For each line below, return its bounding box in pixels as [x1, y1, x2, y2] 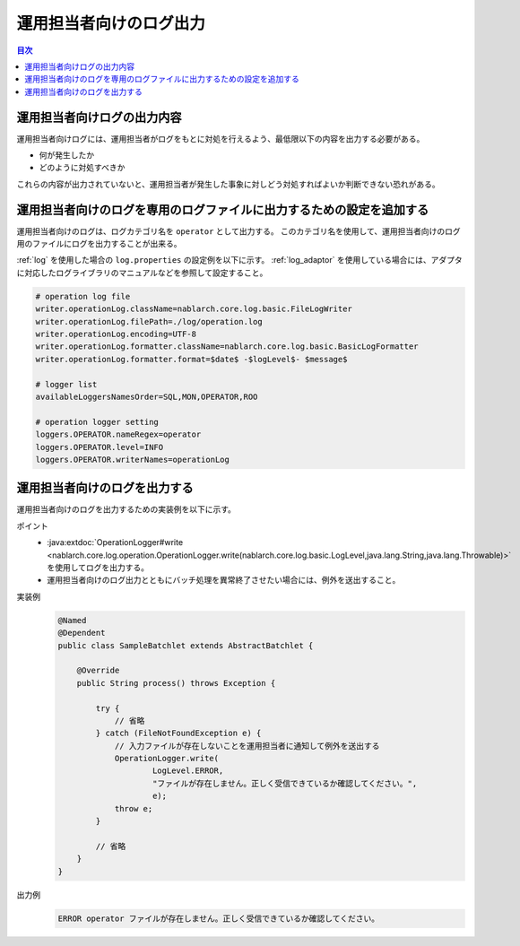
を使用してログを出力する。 [47, 562, 150, 573]
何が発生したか [39, 150, 94, 161]
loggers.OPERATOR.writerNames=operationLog [35, 454, 230, 464]
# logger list [35, 379, 98, 389]
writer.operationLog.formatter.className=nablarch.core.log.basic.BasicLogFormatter [35, 342, 419, 351]
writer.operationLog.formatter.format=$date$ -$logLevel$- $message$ [35, 354, 348, 364]
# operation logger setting [35, 417, 159, 427]
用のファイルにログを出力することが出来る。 [16, 239, 182, 249]
